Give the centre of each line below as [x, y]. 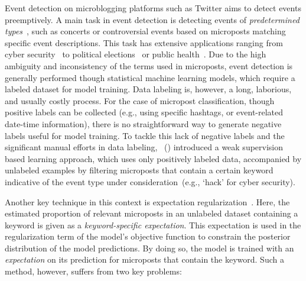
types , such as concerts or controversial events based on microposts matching [145, 31]
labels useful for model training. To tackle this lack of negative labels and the [145, 135]
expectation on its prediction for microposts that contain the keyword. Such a [144, 259]
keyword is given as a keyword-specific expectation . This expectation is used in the [153, 225]
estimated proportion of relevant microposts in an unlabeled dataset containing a [152, 213]
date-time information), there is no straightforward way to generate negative [143, 123]
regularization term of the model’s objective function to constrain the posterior [148, 236]
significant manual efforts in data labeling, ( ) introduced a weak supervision [144, 147]
